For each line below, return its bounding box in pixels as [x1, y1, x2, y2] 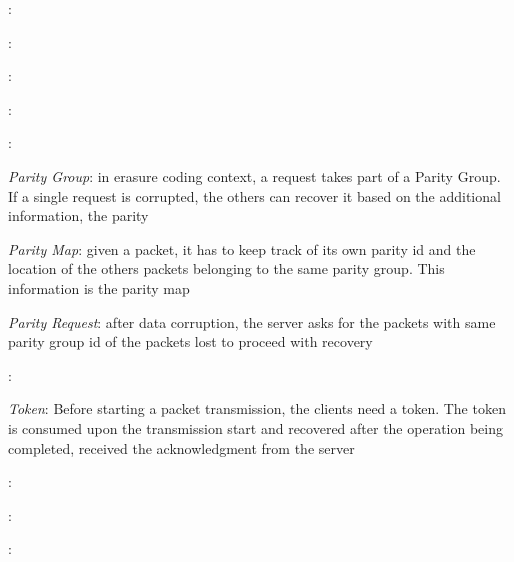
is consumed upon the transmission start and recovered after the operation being [8, 417, 503, 438]
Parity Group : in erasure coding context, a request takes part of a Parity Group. [8, 165, 501, 186]
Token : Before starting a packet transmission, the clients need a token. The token [8, 398, 506, 419]
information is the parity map [8, 277, 190, 298]
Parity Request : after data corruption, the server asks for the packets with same [8, 311, 496, 332]
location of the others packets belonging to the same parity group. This [8, 258, 445, 279]
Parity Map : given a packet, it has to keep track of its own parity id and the [8, 238, 476, 259]
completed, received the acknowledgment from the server [8, 437, 355, 458]
